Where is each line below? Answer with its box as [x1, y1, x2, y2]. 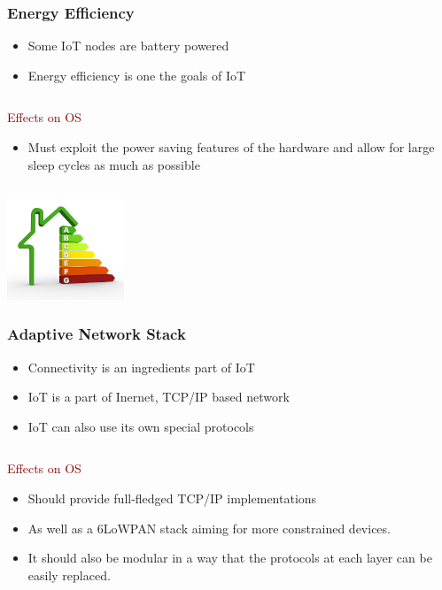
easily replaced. [27, 565, 111, 584]
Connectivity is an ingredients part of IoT [27, 357, 255, 376]
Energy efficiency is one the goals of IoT [27, 65, 246, 84]
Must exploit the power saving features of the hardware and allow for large [27, 138, 435, 156]
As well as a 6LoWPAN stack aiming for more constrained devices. [27, 518, 391, 537]
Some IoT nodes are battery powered [27, 36, 229, 55]
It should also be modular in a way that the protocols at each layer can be [27, 548, 432, 567]
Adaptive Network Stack [7, 323, 186, 345]
